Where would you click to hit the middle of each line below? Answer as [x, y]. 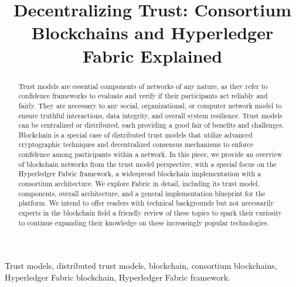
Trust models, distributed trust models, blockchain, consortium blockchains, [141, 266]
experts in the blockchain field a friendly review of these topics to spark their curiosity [150, 213]
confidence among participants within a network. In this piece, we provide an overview [150, 154]
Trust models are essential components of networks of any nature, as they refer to [143, 86]
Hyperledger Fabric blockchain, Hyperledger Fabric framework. [118, 277]
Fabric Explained [152, 55]
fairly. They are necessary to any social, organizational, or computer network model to [150, 105]
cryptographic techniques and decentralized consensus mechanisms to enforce [136, 144]
